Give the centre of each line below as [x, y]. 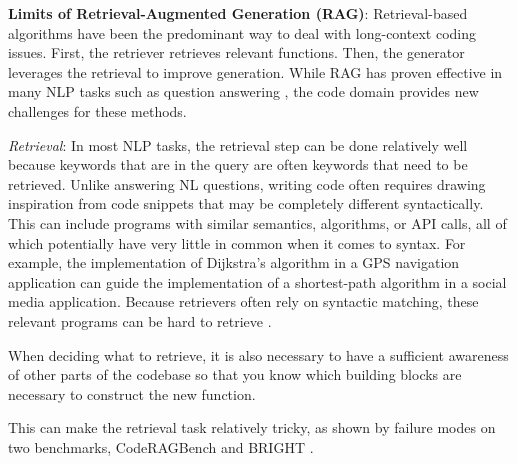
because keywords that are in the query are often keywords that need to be [238, 164]
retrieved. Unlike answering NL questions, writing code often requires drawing [247, 183]
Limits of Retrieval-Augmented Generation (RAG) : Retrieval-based [238, 13]
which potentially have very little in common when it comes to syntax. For [237, 242]
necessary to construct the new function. [132, 393]
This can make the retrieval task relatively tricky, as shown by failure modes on [252, 427]
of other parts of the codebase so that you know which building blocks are [235, 374]
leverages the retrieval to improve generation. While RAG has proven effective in [255, 71]
